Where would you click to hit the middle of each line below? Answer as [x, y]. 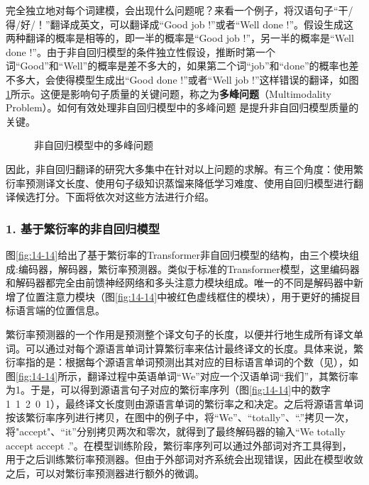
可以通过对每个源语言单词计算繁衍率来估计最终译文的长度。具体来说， [189, 348]
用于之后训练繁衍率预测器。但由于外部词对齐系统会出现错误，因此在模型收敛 [184, 459]
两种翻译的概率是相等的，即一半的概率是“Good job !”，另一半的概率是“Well [180, 38]
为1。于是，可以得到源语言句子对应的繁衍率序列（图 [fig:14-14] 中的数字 [169, 390]
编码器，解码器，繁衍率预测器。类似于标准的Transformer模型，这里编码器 [189, 268]
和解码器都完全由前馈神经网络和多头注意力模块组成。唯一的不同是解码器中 [180, 283]
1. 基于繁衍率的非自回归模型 [83, 228]
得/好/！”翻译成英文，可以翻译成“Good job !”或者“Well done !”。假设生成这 [180, 24]
